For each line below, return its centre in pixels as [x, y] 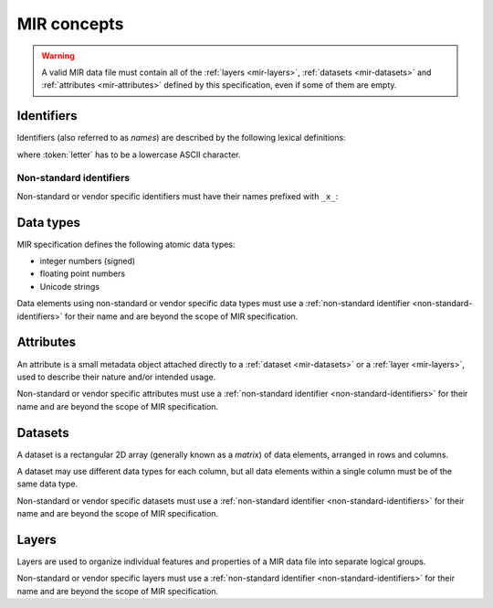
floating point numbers [83, 273]
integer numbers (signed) [88, 261]
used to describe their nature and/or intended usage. [116, 377]
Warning [58, 56]
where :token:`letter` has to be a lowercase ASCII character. [129, 155]
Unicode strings [70, 286]
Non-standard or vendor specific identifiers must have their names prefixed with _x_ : [178, 196]
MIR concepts [70, 24]
